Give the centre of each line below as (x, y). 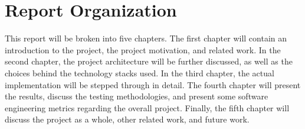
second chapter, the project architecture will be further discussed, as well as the (149, 61)
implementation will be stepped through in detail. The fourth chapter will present (153, 84)
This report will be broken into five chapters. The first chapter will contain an (146, 38)
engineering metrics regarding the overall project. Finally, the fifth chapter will (147, 107)
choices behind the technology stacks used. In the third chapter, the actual (140, 72)
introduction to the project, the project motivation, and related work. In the (143, 49)
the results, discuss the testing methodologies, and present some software (137, 96)
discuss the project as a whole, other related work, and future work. (127, 119)
